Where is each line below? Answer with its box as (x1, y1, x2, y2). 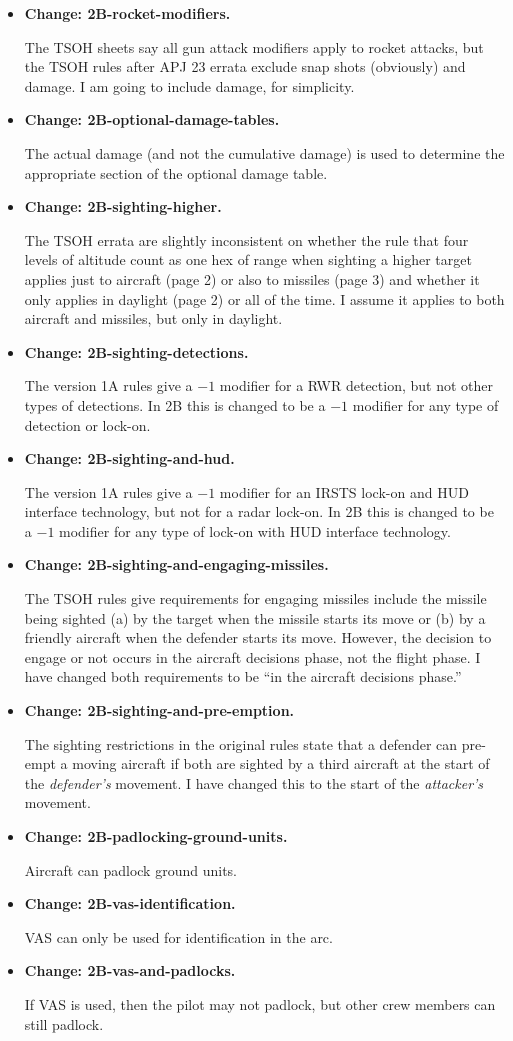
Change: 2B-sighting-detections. (24, 341, 249, 362)
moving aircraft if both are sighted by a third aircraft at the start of (72, 753, 490, 774)
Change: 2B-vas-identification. (24, 893, 236, 914)
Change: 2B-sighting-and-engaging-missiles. (24, 554, 329, 575)
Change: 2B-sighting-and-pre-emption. (24, 700, 295, 721)
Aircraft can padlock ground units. (24, 859, 237, 880)
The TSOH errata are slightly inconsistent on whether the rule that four (24, 229, 469, 250)
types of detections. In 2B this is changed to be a (24, 394, 326, 415)
